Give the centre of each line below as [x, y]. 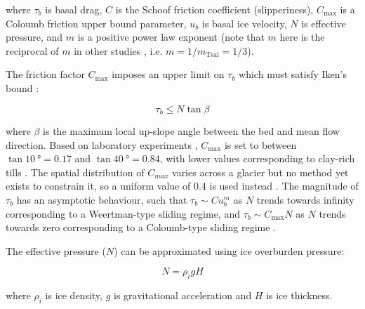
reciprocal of [32, 50]
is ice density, [74, 295]
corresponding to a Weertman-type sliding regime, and [123, 213]
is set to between [260, 144]
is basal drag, [74, 9]
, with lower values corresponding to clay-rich [257, 158]
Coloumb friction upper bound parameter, [96, 23]
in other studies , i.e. [118, 50]
